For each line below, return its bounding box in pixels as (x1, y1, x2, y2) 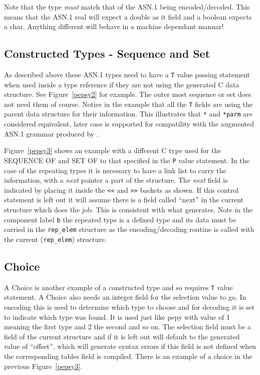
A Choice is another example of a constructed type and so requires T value (4, 282, 233, 292)
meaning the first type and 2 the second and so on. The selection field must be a (4, 321, 251, 332)
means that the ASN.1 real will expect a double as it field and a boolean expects (4, 11, 252, 22)
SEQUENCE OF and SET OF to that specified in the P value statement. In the (4, 155, 249, 165)
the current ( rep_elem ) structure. (4, 233, 107, 244)
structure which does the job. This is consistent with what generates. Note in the (4, 204, 253, 215)
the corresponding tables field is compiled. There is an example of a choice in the (4, 351, 252, 361)
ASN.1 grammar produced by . (4, 128, 99, 139)
